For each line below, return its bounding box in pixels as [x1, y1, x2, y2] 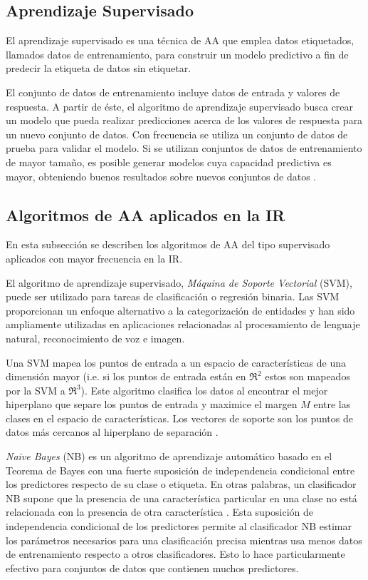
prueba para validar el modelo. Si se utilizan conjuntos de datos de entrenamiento [6, 141, 362, 156]
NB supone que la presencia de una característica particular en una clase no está [6, 490, 357, 505]
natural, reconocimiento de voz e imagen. [6, 330, 185, 345]
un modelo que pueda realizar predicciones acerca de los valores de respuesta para [6, 113, 363, 128]
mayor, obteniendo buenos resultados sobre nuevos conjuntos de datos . [6, 168, 317, 183]
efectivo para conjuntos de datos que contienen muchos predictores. [6, 560, 299, 575]
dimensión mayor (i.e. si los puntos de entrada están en [6, 369, 246, 384]
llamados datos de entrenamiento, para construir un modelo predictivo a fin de [6, 46, 349, 61]
